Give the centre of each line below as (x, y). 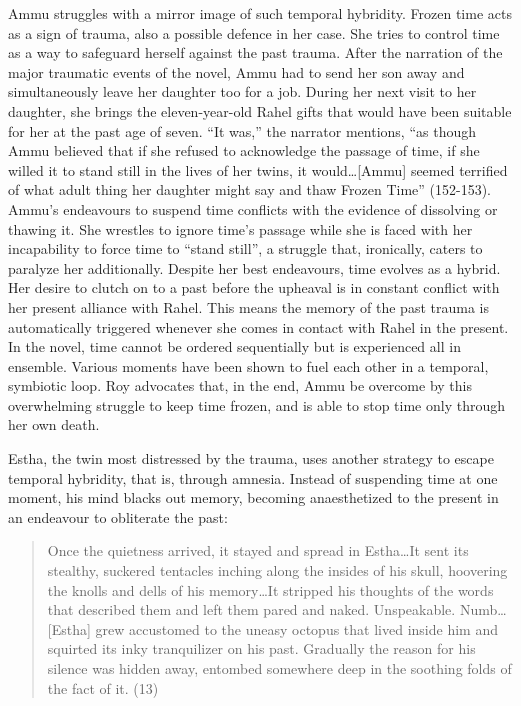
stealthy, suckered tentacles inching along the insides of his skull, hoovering (277, 570)
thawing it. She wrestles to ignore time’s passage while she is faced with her (240, 228)
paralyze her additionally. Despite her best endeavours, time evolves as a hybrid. (254, 267)
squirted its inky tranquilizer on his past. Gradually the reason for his (261, 648)
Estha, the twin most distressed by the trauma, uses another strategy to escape (251, 458)
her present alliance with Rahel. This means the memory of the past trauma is (248, 306)
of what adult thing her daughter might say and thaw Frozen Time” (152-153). (250, 189)
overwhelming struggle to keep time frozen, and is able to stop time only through (256, 404)
